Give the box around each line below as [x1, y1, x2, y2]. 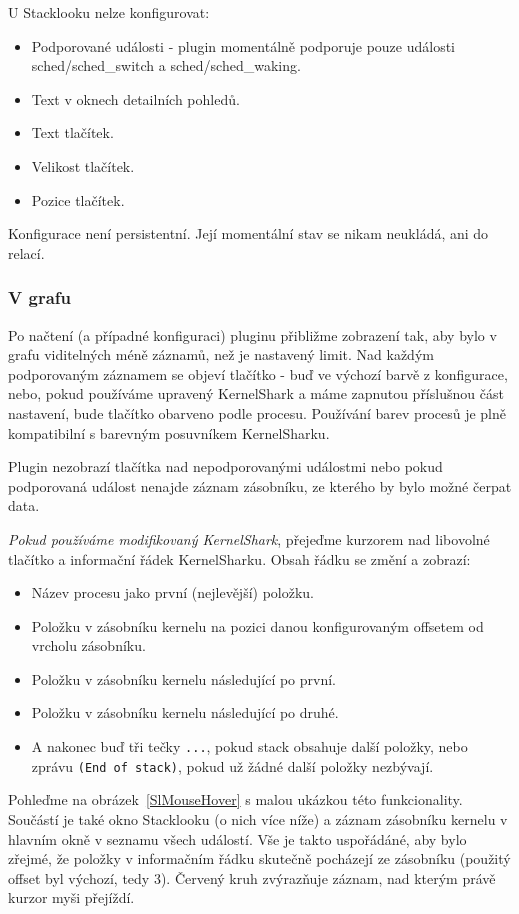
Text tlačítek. [31, 122, 114, 143]
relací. [8, 242, 45, 263]
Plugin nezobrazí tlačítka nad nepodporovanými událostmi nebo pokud [8, 456, 443, 477]
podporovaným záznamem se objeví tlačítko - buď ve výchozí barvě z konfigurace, [8, 363, 508, 384]
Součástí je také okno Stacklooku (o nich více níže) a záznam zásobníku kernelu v [8, 808, 508, 829]
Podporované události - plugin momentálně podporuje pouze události [31, 35, 456, 56]
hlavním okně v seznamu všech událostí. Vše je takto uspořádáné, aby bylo [8, 828, 467, 849]
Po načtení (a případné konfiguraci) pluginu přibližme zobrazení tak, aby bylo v [8, 324, 497, 345]
